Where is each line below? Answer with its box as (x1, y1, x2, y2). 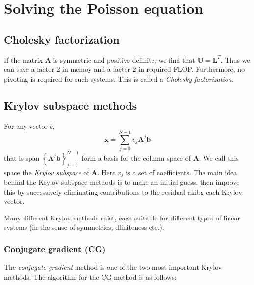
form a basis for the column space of (81, 153, 191, 163)
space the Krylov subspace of (4, 167, 89, 177)
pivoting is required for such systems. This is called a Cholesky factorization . (4, 73, 234, 84)
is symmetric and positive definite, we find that (53, 54, 195, 65)
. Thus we (220, 54, 250, 65)
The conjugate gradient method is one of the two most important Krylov (4, 262, 222, 272)
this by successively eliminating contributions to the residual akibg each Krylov (4, 186, 242, 197)
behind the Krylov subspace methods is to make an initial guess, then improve (4, 177, 240, 187)
